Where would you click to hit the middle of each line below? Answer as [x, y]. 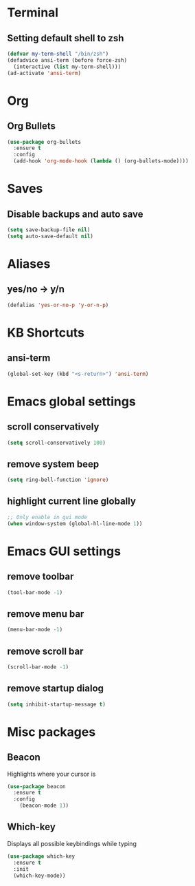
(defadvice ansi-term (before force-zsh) [67, 60]
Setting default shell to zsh [66, 38]
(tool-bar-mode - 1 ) [35, 592]
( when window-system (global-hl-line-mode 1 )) [75, 524]
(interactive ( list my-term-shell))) [67, 67]
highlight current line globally [71, 502]
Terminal [33, 13]
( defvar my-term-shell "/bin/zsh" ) [58, 54]
